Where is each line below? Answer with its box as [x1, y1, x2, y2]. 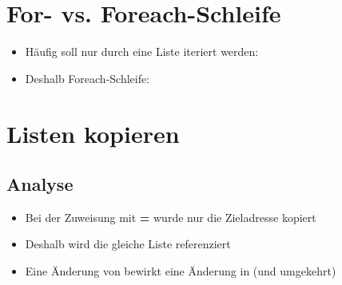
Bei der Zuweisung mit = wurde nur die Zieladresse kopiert [25, 208, 316, 225]
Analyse [6, 172, 74, 196]
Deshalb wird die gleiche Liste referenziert [25, 236, 231, 252]
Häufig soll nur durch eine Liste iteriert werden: [25, 43, 259, 60]
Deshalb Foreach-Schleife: [25, 69, 150, 86]
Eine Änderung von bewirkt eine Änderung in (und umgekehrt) [25, 263, 336, 279]
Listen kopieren [6, 117, 180, 149]
